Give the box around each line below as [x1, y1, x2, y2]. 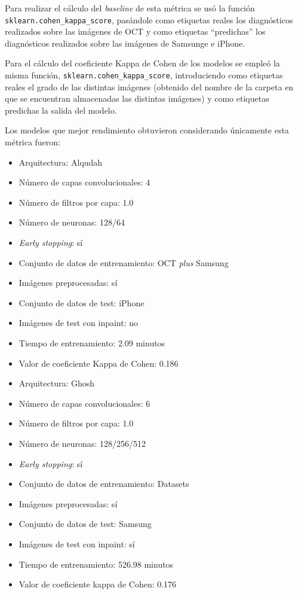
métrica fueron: [5, 136, 61, 148]
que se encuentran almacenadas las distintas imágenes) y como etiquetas [5, 92, 269, 105]
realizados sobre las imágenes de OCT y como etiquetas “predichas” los [5, 25, 266, 38]
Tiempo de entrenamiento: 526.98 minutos [19, 558, 174, 570]
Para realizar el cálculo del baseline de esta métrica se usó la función [5, 2, 255, 14]
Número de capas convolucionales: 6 [19, 397, 150, 409]
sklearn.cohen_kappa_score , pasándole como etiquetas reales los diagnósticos [5, 13, 293, 26]
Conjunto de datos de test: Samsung [19, 517, 152, 530]
